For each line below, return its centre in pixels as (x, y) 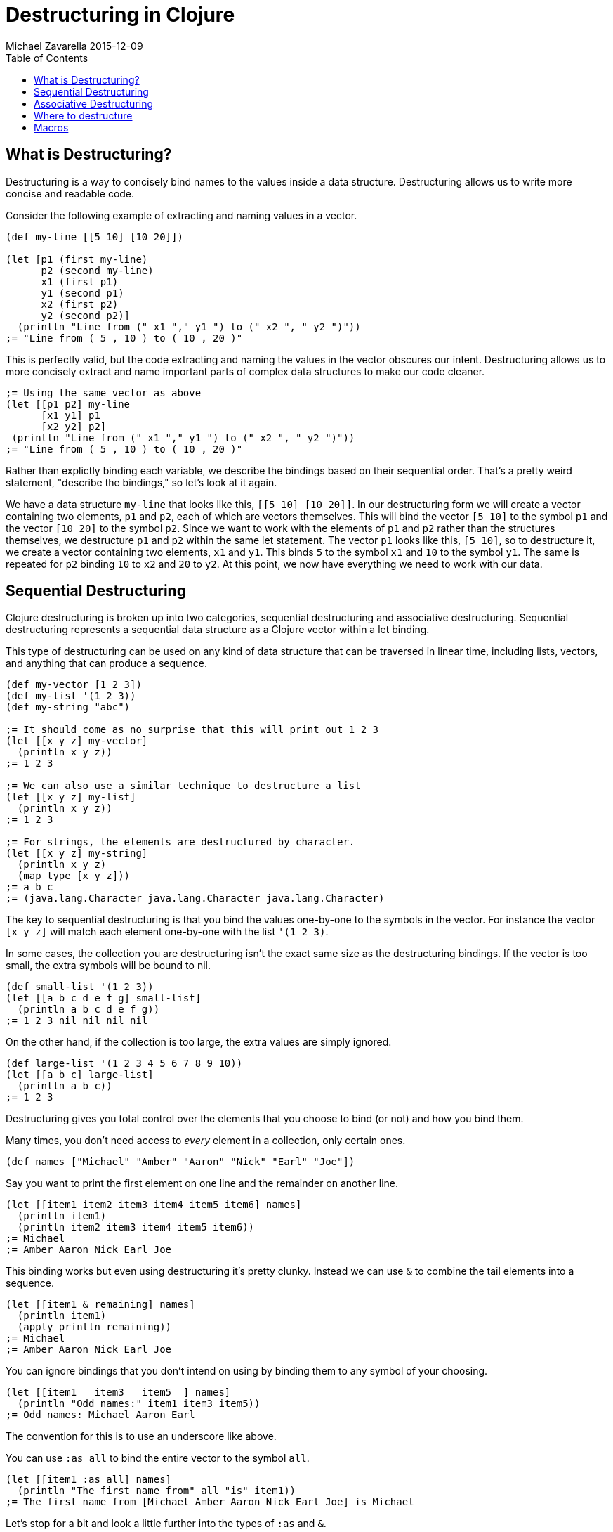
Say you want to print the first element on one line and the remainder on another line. (202, 1183)
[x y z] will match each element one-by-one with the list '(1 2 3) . (167, 932)
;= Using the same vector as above (104, 392)
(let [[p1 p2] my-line (68, 404)
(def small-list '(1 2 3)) (80, 987)
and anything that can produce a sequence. (106, 663)
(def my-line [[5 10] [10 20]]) (94, 236)
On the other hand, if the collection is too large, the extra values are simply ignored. (199, 1042)
